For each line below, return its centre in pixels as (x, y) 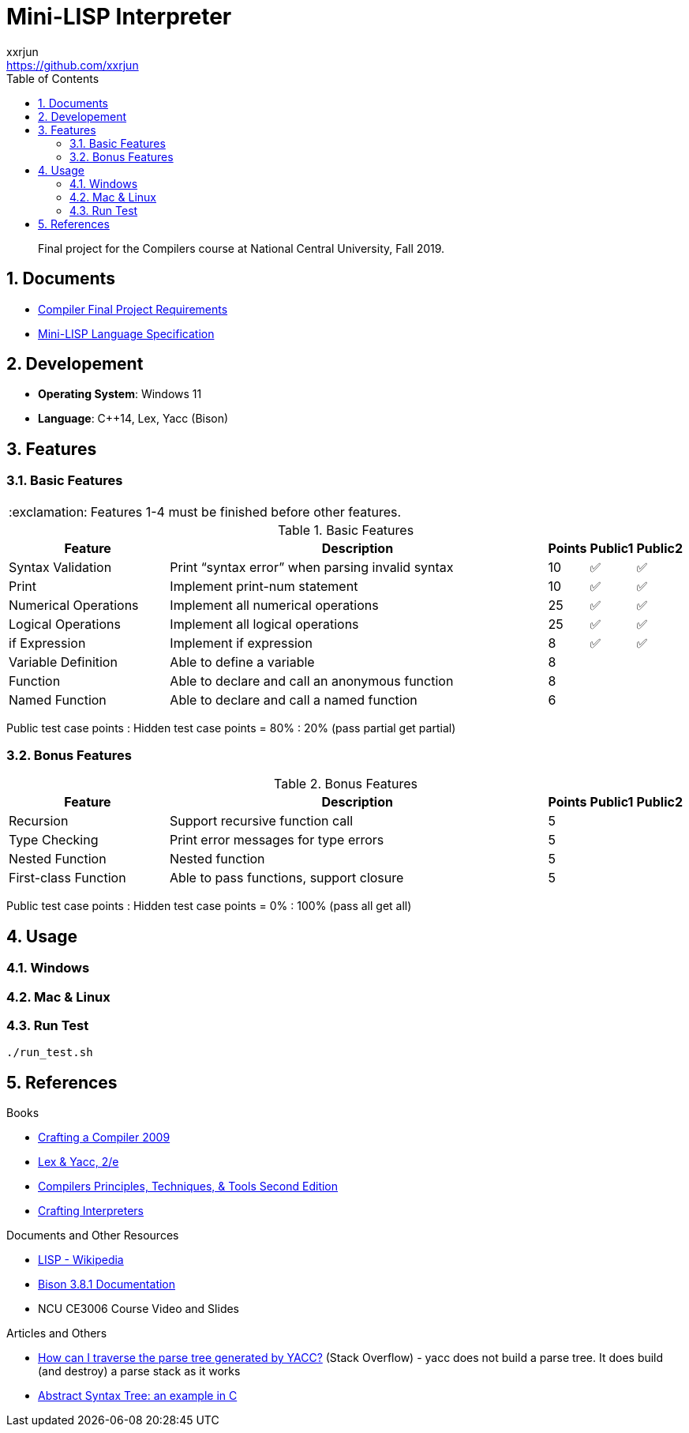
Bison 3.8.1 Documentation (107, 1284)
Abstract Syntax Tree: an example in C (138, 1396)
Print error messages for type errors (277, 840)
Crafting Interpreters (91, 1211)
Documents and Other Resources (93, 1236)
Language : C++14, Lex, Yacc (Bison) (133, 419)
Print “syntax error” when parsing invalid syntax (312, 567)
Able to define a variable (242, 662)
